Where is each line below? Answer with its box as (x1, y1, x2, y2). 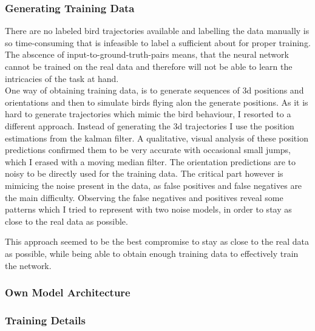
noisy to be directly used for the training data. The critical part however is (5, 167, 283, 180)
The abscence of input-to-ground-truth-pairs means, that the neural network (5, 48, 289, 61)
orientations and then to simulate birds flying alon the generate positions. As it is (5, 95, 308, 108)
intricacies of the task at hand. (5, 72, 119, 84)
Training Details (5, 312, 86, 327)
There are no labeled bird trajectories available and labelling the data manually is (5, 24, 310, 37)
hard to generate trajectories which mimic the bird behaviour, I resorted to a (5, 107, 291, 120)
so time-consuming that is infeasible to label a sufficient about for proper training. (5, 36, 311, 49)
